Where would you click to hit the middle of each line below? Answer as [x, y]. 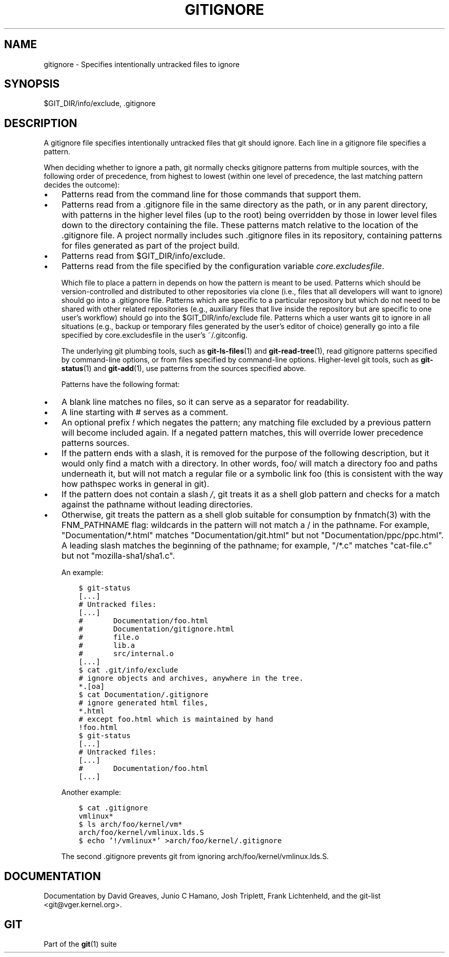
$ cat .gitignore [113, 808]
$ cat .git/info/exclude [128, 670]
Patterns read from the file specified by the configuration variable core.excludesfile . [223, 266]
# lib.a [107, 646]
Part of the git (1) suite [80, 944]
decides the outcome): [82, 185]
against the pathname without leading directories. [157, 505]
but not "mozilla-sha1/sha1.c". [118, 556]
